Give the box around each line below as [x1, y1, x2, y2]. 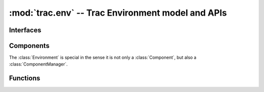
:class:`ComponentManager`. [9, 61, 68, 67]
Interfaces [9, 26, 42, 34]
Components [9, 42, 50, 50]
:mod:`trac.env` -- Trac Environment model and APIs [9, 7, 227, 18]
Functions [9, 74, 41, 83]
